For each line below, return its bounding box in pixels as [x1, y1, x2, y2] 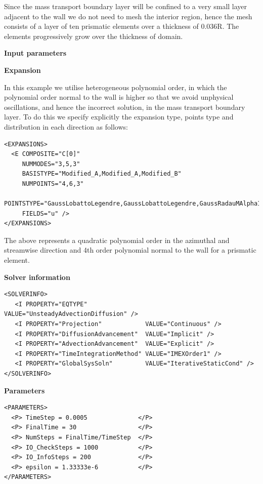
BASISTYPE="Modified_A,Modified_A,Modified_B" [22, 170, 182, 178]
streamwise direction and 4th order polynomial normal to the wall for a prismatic [4, 245, 256, 255]
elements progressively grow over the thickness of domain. [4, 30, 183, 41]
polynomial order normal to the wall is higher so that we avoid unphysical [4, 92, 234, 102]
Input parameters [4, 48, 67, 58]
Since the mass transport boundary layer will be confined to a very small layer [4, 1, 247, 11]
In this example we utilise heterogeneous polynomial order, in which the [4, 82, 227, 92]
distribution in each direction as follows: [4, 121, 128, 132]
